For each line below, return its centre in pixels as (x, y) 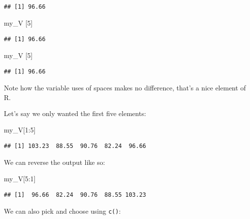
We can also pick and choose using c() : (62, 211)
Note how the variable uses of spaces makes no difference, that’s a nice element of (125, 87)
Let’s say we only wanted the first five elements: (75, 113)
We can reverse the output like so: (55, 162)
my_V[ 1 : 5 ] (20, 129)
